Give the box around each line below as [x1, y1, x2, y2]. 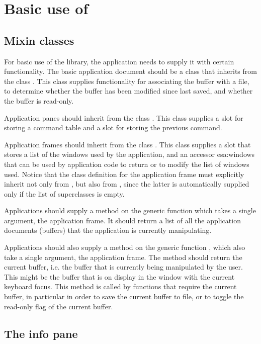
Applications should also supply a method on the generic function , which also [4, 242, 245, 252]
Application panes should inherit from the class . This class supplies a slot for [4, 112, 243, 123]
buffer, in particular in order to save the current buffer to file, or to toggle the [4, 291, 244, 302]
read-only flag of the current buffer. [4, 301, 113, 311]
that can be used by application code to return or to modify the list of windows [4, 158, 249, 169]
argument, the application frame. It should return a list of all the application [4, 215, 241, 225]
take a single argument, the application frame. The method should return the [4, 251, 242, 262]
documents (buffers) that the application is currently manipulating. [4, 225, 212, 235]
